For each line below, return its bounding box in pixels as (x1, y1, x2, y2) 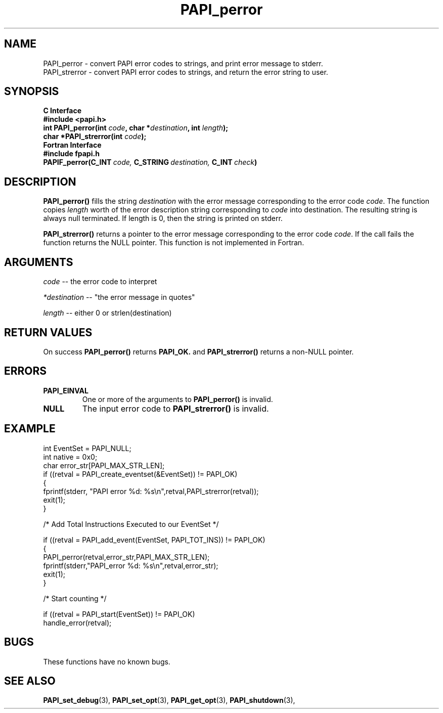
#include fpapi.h (43, 149, 100, 158)
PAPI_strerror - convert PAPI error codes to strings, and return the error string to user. (43, 67, 328, 76)
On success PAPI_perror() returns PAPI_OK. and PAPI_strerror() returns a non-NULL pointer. (43, 347, 354, 356)
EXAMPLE (4, 422, 56, 435)
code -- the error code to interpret (43, 277, 157, 286)
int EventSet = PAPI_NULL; (43, 443, 131, 453)
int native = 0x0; (43, 452, 98, 461)
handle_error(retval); (43, 618, 112, 627)
